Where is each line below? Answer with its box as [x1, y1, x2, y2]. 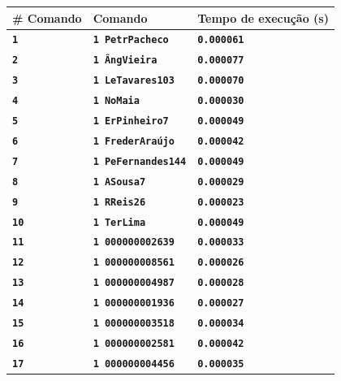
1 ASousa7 [93, 175, 146, 188]
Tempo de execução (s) [197, 9, 329, 26]
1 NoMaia [93, 95, 140, 107]
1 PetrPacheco [93, 34, 169, 46]
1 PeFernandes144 [93, 155, 187, 167]
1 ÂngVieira [93, 54, 158, 67]
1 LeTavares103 [93, 75, 175, 87]
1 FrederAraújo [93, 135, 175, 147]
